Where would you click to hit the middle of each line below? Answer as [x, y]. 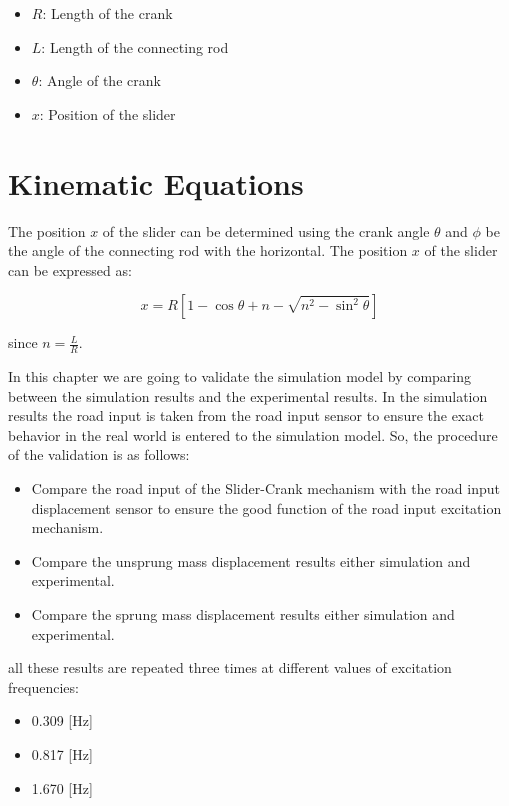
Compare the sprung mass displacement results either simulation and [243, 614]
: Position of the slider [107, 113]
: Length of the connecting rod [135, 46]
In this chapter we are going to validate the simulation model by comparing [240, 376]
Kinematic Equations [156, 182]
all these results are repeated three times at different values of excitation [230, 667]
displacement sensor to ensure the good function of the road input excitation [266, 507]
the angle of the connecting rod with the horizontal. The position [208, 250]
